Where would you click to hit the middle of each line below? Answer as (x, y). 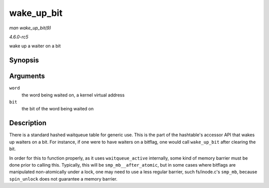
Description (28, 123)
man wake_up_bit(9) (30, 28)
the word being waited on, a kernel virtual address (73, 95)
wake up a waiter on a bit (35, 46)
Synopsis (24, 60)
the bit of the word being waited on (58, 109)
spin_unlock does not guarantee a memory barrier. (63, 179)
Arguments (27, 76)
